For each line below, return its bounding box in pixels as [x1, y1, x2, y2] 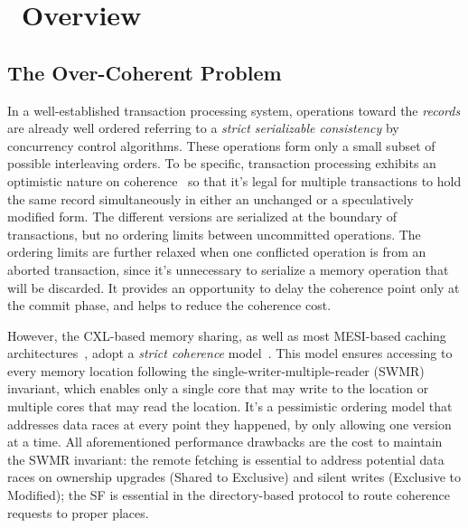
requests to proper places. [7, 503, 149, 522]
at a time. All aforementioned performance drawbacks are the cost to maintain [7, 432, 443, 451]
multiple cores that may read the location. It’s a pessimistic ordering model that [7, 397, 453, 416]
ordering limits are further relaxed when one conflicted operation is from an [7, 242, 426, 261]
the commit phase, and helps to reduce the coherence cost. [7, 296, 332, 315]
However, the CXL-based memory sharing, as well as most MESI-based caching [7, 325, 446, 344]
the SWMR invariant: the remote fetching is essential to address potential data [7, 449, 445, 468]
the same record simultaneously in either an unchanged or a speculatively [7, 189, 414, 208]
